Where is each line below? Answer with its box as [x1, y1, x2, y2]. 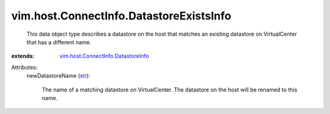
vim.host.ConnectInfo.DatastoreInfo [59, 52, 149, 60]
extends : [11, 52, 35, 60]
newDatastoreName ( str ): [26, 72, 90, 79]
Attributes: [11, 64, 38, 71]
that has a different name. [26, 38, 92, 45]
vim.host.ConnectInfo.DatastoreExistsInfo [11, 9, 232, 22]
